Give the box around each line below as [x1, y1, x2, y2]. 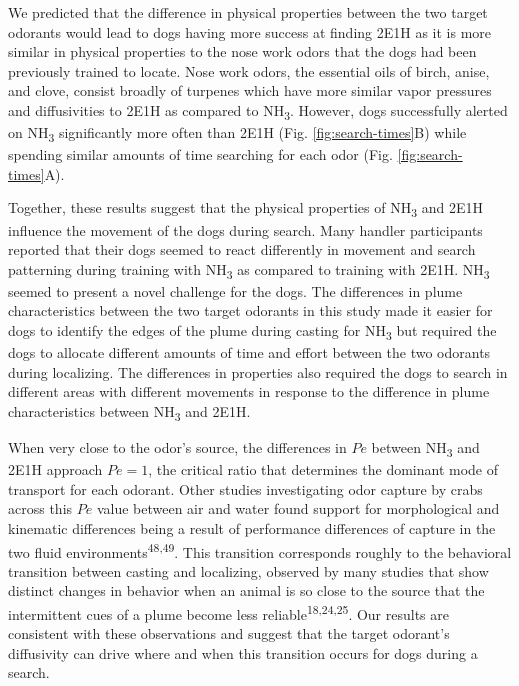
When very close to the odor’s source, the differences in [8, 437, 347, 458]
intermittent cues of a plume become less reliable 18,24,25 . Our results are [8, 601, 449, 624]
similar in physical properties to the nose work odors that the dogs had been [8, 41, 477, 62]
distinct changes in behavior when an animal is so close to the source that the [8, 580, 485, 601]
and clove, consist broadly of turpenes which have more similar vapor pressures [8, 80, 492, 101]
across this [8, 498, 73, 519]
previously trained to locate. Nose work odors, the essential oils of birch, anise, [8, 60, 490, 81]
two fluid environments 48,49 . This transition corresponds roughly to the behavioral [8, 538, 512, 562]
